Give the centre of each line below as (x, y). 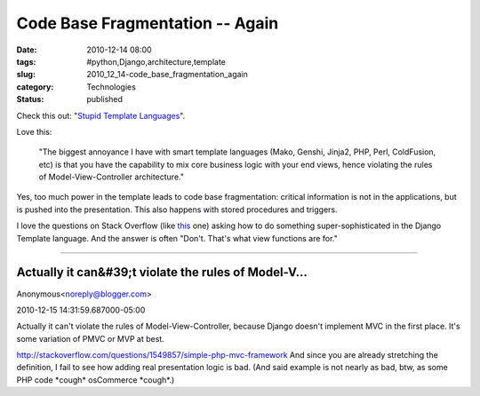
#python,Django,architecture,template (156, 61)
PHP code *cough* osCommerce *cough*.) (96, 380)
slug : (26, 75)
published (105, 99)
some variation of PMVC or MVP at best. (90, 338)
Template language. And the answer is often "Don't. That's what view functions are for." (177, 238)
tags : (26, 61)
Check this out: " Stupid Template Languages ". (101, 115)
